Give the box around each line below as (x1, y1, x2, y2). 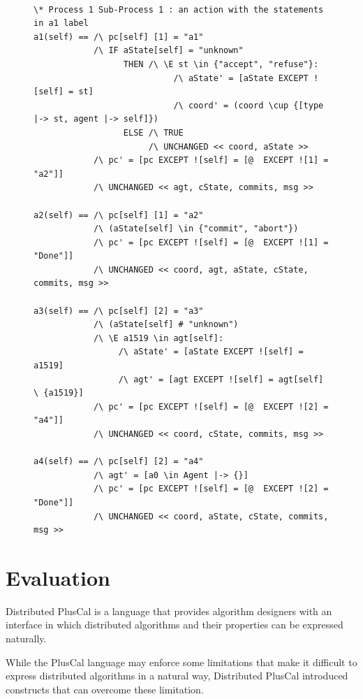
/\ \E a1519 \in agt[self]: (93, 333, 224, 343)
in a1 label (34, 18, 89, 29)
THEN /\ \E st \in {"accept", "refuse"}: (123, 59, 319, 69)
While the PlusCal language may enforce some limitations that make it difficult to (6, 654, 357, 669)
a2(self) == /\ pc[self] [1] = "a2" (34, 210, 204, 220)
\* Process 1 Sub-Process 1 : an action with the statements (34, 4, 324, 15)
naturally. (6, 631, 47, 646)
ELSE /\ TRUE (123, 127, 184, 138)
